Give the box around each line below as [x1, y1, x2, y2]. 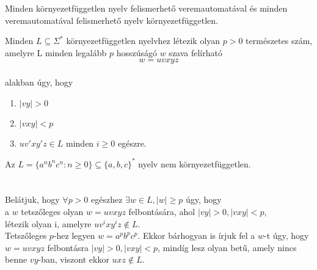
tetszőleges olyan [21, 205, 84, 218]
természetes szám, [246, 34, 313, 47]
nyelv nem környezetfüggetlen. [138, 157, 251, 170]
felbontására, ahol [128, 205, 195, 218]
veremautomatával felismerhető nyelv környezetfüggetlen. [5, 13, 219, 26]
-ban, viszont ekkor [38, 253, 109, 266]
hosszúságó [116, 46, 158, 59]
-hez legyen [53, 229, 95, 242]
